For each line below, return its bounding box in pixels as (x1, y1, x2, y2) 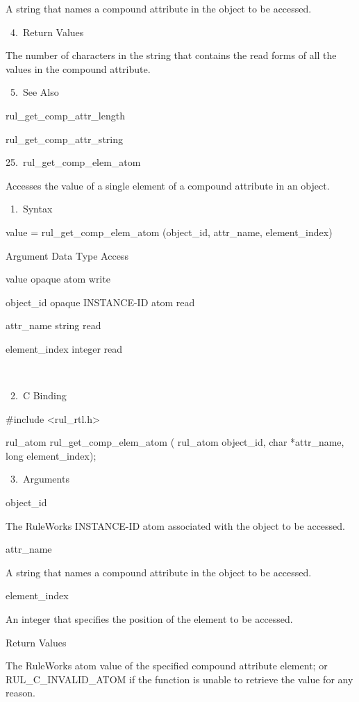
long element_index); (6, 448, 97, 462)
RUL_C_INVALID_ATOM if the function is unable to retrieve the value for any (6, 671, 353, 686)
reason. (6, 685, 35, 700)
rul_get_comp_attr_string (6, 131, 123, 146)
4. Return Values (10, 24, 84, 39)
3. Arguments (10, 471, 69, 486)
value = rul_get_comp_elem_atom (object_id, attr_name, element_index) (6, 224, 333, 239)
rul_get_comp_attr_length (6, 108, 125, 122)
